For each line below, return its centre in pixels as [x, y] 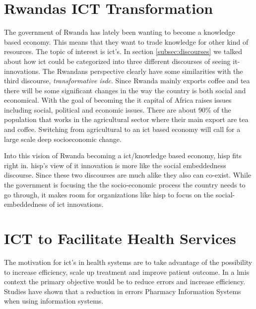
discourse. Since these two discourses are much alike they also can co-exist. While [128, 175]
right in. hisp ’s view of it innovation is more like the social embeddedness [115, 165]
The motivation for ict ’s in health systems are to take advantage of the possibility [128, 262]
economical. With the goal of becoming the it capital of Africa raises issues [118, 100]
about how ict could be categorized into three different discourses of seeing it [121, 61]
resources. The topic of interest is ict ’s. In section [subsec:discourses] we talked [123, 51]
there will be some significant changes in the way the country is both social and [125, 90]
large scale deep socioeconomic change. [63, 139]
